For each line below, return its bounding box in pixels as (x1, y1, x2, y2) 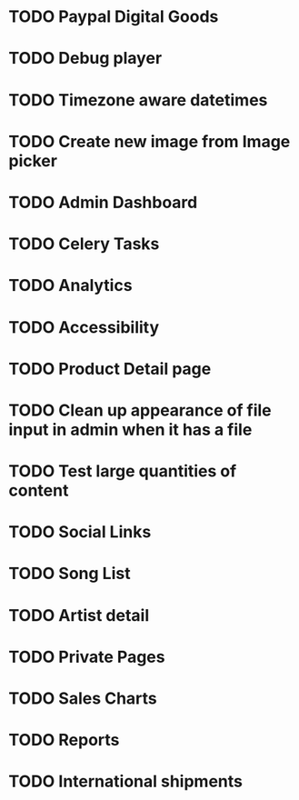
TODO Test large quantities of (8, 461, 237, 482)
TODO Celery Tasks (8, 234, 160, 255)
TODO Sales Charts (8, 688, 158, 708)
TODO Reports (8, 730, 120, 751)
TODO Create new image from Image (8, 131, 291, 152)
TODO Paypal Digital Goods (8, 6, 219, 27)
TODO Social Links (8, 522, 152, 543)
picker (8, 150, 58, 171)
